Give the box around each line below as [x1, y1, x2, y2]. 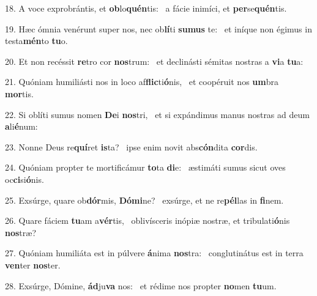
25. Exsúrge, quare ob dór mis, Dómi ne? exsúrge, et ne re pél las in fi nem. [5, 193, 284, 206]
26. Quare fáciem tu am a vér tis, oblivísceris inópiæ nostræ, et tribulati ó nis [5, 214, 290, 227]
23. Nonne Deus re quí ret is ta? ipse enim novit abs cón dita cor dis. [5, 140, 258, 153]
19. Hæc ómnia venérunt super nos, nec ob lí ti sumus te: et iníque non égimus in [5, 22, 312, 35]
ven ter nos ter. [5, 258, 61, 271]
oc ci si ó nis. [5, 172, 44, 185]
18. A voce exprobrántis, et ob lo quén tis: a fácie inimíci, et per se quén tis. [5, 2, 287, 14]
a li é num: [5, 120, 38, 133]
